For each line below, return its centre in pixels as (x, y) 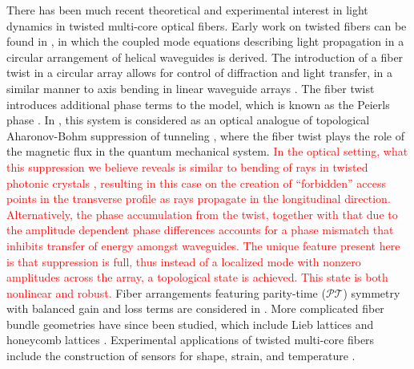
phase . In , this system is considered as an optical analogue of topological (188, 120)
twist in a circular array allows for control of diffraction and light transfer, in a (200, 73)
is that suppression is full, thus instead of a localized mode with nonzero (184, 261)
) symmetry (372, 292)
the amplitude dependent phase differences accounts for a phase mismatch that (200, 230)
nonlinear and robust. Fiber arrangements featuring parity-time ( (166, 292)
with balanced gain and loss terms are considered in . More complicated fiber (195, 308)
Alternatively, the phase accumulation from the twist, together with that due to (202, 214)
